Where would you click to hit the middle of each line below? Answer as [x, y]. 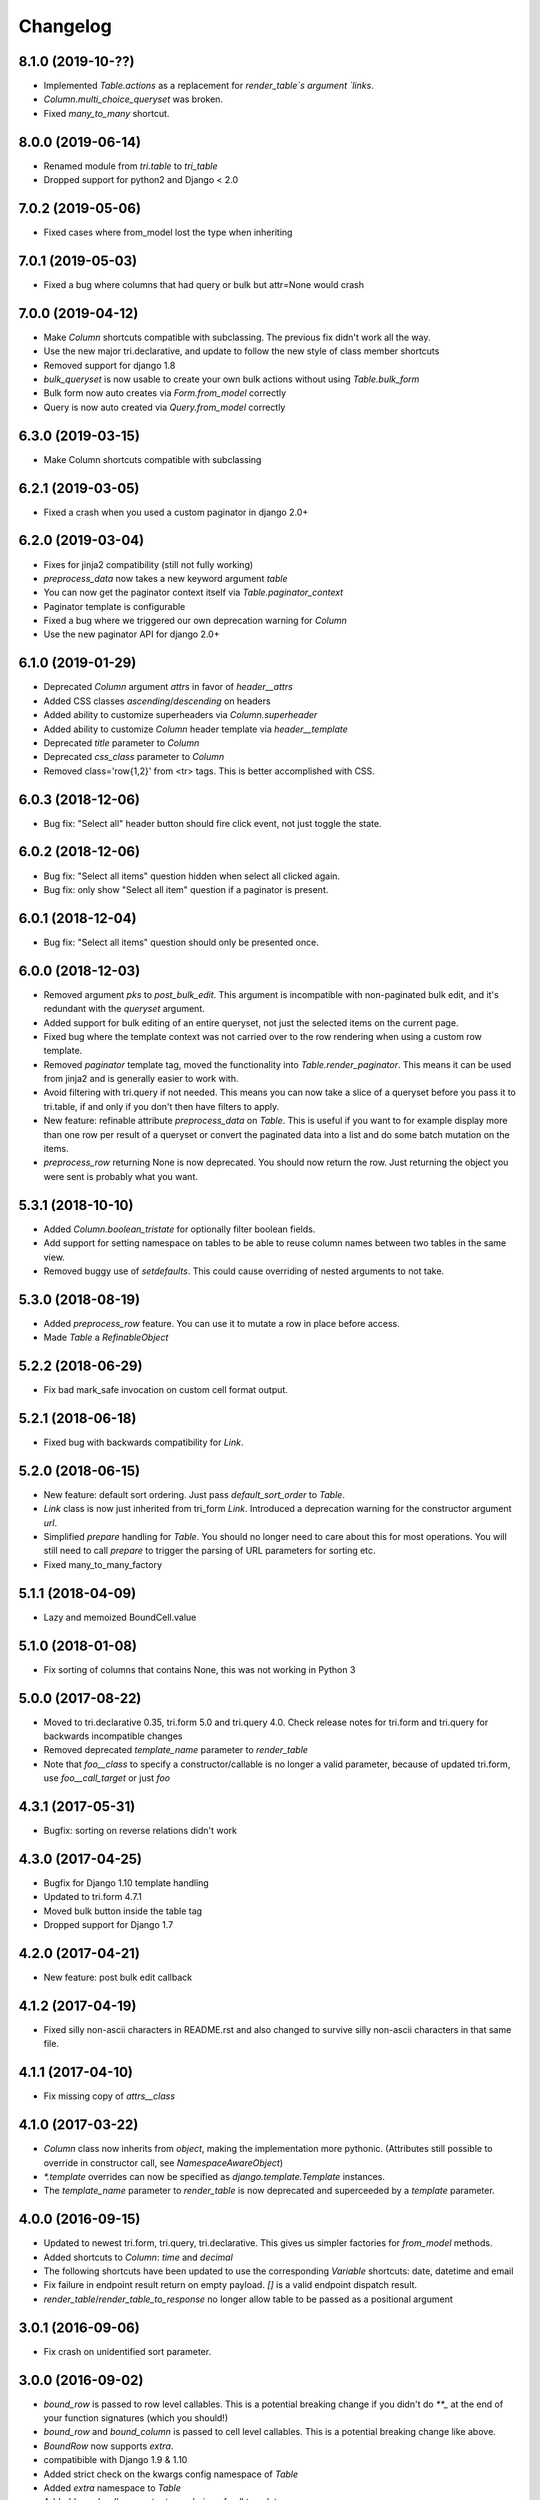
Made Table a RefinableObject [106, 1337]
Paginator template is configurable [114, 606]
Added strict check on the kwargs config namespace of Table [171, 2474]
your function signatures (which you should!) [136, 2418]
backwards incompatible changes [113, 1736]
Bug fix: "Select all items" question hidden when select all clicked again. [191, 876]
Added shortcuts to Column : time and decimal [138, 2257]
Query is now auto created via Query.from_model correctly [164, 407]
